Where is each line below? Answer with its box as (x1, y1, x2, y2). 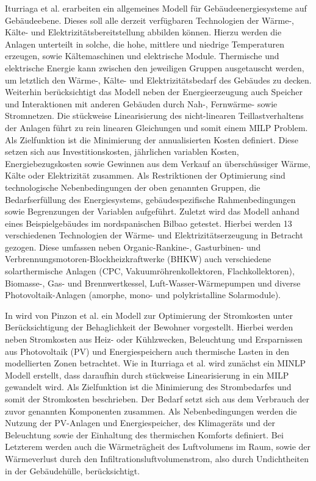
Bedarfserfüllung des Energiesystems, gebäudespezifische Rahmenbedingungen (5, 193, 296, 205)
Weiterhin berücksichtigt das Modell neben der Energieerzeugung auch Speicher (5, 85, 303, 98)
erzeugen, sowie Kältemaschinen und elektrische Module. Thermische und (5, 49, 279, 62)
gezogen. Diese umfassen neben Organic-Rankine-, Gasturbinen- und (5, 240, 261, 253)
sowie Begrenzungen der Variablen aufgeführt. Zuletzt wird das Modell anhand (5, 205, 300, 218)
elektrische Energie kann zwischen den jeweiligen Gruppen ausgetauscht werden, (5, 61, 304, 74)
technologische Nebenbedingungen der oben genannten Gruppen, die (5, 180, 260, 193)
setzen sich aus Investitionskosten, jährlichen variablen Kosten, (5, 145, 239, 158)
